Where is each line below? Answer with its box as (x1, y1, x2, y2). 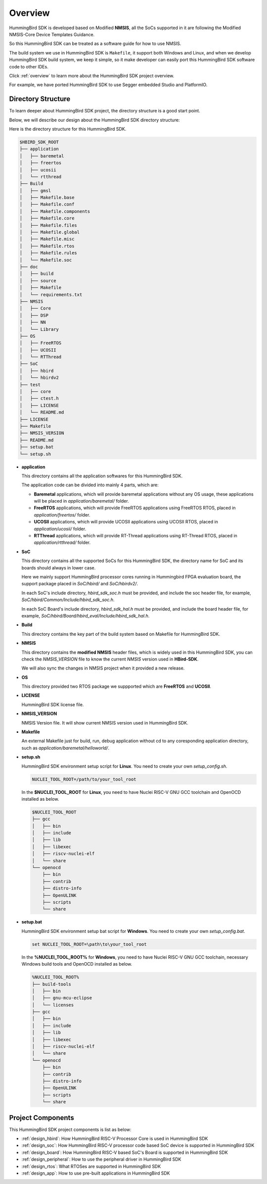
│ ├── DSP (19, 312, 49, 318)
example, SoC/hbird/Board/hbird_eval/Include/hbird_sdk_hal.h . (21, 613, 150, 618)
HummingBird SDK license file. (21, 701, 84, 708)
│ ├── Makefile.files (19, 222, 78, 228)
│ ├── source (19, 278, 56, 283)
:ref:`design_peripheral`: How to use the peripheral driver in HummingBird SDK (21, 1156, 181, 1162)
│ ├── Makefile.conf (19, 202, 75, 207)
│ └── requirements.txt (19, 292, 83, 297)
